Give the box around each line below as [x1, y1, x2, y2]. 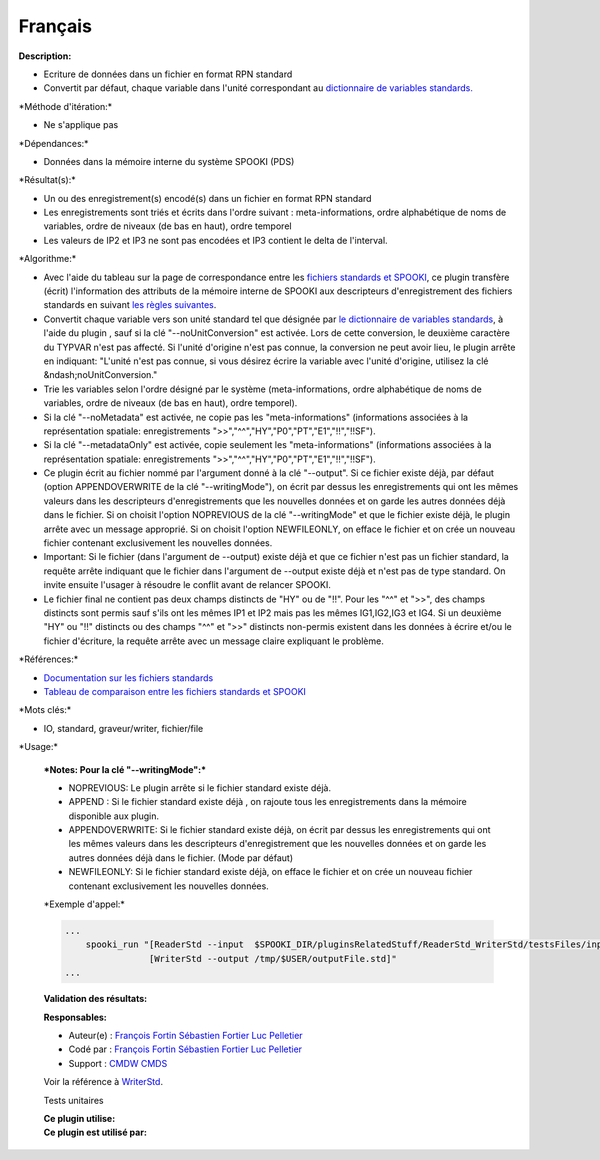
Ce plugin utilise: [43, 1112, 116, 1124]
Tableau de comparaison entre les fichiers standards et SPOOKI [43, 685, 307, 697]
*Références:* [18, 653, 79, 665]
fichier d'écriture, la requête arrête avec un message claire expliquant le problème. [43, 635, 384, 647]
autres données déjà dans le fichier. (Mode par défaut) [68, 851, 294, 864]
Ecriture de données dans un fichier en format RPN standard [43, 68, 293, 80]
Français [18, 15, 92, 37]
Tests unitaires [43, 1094, 104, 1106]
